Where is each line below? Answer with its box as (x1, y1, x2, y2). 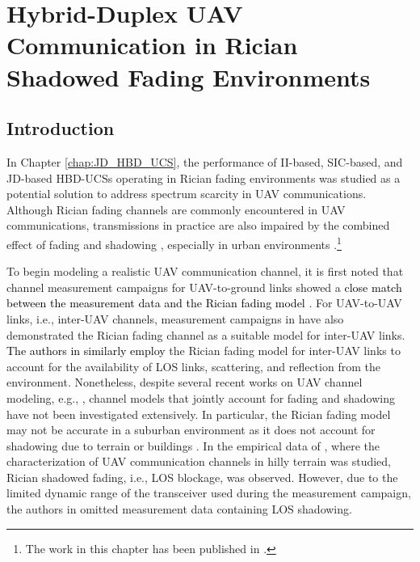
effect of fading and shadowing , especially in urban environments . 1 (6, 233, 342, 252)
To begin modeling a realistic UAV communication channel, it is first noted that (6, 263, 404, 280)
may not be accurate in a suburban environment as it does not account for (6, 421, 376, 438)
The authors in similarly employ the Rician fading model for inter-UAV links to (6, 342, 401, 359)
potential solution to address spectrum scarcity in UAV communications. (6, 185, 367, 202)
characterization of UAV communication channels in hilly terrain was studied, (6, 453, 392, 470)
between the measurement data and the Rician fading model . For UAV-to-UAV (6, 294, 402, 311)
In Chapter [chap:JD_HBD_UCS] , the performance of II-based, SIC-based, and (6, 153, 403, 170)
